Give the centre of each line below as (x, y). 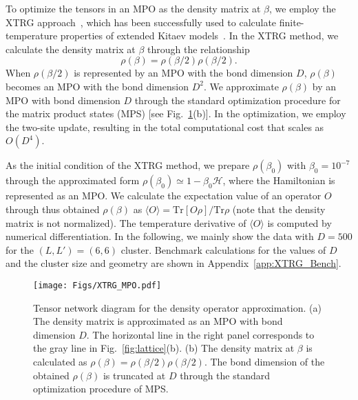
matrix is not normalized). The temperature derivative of (126, 222)
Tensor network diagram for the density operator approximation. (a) (177, 307)
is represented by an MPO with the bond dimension (183, 73)
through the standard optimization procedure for (238, 100)
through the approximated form (73, 180)
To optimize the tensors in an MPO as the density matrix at (133, 8)
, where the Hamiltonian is (279, 180)
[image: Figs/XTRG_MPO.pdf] (97, 285)
